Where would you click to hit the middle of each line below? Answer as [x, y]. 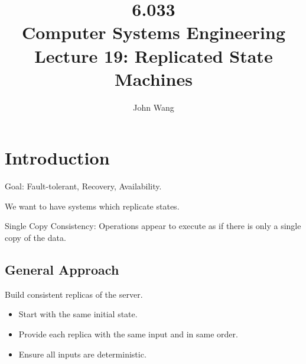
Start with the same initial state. [78, 314]
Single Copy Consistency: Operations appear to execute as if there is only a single [153, 226]
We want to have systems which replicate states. [92, 206]
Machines [154, 78]
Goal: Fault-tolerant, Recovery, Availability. [83, 186]
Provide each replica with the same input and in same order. [128, 334]
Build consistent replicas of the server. [74, 294]
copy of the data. [35, 237]
